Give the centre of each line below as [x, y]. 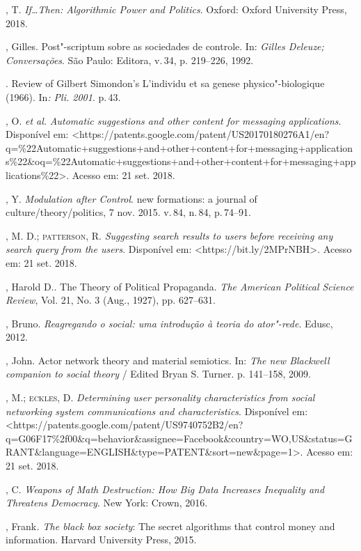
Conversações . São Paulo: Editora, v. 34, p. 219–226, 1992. [130, 60]
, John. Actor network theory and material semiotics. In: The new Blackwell [168, 360]
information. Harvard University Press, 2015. [101, 540]
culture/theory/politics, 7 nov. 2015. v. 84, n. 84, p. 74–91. [128, 212]
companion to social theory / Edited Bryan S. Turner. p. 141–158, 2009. [158, 374]
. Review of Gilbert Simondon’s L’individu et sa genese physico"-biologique [165, 83]
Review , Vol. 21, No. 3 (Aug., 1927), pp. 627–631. [111, 300]
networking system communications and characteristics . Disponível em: [157, 411]
